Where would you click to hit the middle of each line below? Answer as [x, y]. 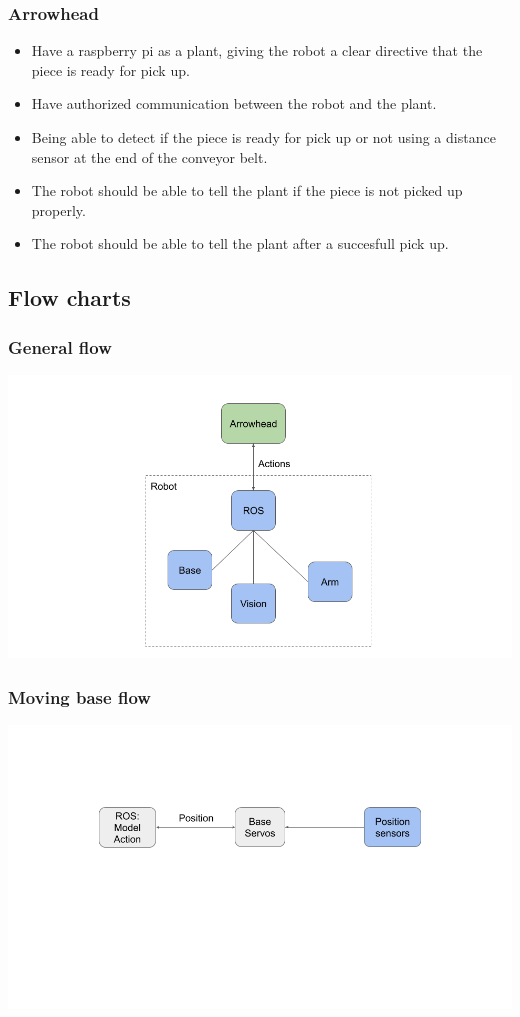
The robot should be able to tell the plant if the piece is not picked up [247, 190]
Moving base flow [79, 696]
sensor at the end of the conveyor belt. [149, 156]
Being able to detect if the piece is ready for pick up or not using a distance [263, 137]
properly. [58, 209]
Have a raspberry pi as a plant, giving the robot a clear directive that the [257, 50]
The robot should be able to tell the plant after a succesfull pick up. [240, 243]
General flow [60, 346]
